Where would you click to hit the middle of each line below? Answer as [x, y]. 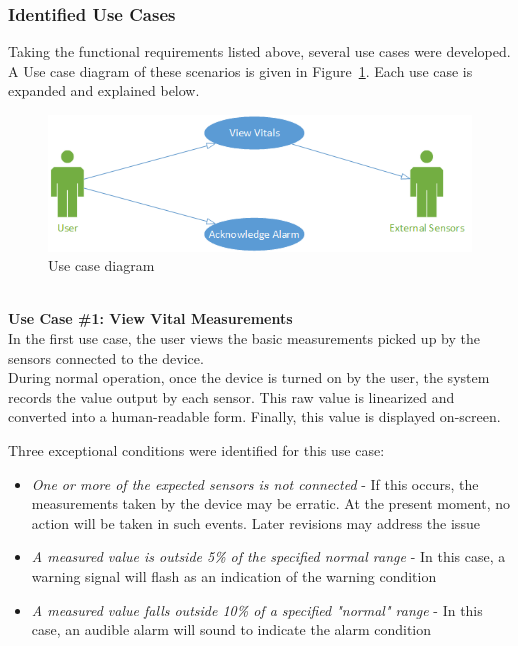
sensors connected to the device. [106, 357]
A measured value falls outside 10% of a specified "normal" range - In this [257, 609]
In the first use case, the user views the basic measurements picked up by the [244, 337]
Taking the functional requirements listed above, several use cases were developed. [259, 51]
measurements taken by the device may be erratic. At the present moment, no [271, 503]
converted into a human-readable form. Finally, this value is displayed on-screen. [254, 416]
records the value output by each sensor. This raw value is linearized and [231, 396]
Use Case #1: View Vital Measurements [150, 318]
